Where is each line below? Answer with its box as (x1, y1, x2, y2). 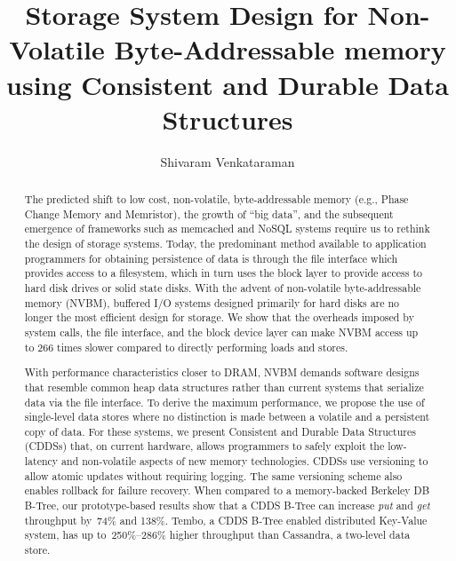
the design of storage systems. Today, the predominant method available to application (24, 236, 427, 251)
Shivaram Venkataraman (160, 152, 295, 170)
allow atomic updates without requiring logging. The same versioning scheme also (24, 468, 403, 483)
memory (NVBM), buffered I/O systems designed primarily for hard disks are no (24, 295, 400, 310)
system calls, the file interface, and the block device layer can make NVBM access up (24, 324, 419, 339)
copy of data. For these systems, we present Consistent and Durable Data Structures (24, 423, 416, 439)
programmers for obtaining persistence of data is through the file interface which (24, 250, 398, 265)
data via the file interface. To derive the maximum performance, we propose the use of (24, 394, 425, 409)
